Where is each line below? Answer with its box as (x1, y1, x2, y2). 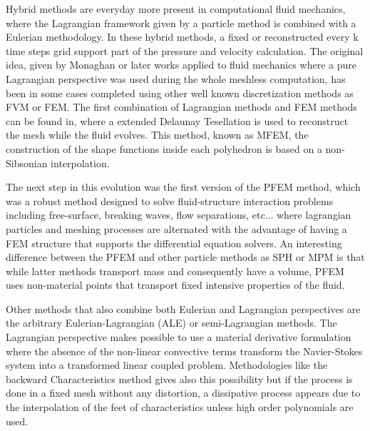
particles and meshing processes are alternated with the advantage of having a (6, 221, 347, 236)
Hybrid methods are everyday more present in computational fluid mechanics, (6, 1, 346, 16)
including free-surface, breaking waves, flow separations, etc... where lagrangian (6, 207, 351, 222)
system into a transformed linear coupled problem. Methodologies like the (6, 357, 328, 372)
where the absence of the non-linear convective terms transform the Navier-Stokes (6, 343, 363, 358)
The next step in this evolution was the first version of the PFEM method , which (6, 179, 361, 194)
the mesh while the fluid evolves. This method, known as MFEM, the (6, 127, 309, 142)
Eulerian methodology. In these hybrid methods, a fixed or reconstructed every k (6, 29, 359, 44)
